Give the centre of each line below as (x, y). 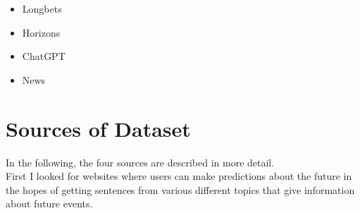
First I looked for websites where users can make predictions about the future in (179, 176)
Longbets (42, 8)
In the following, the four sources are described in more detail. (140, 162)
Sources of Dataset (98, 128)
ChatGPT (44, 56)
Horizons (41, 32)
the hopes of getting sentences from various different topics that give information (180, 189)
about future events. (49, 203)
